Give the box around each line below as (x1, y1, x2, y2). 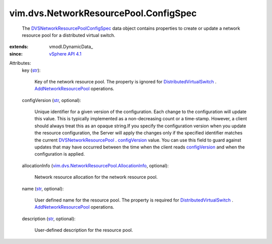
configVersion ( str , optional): (22, 97, 82, 103)
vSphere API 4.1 (49, 51, 82, 57)
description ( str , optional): (22, 215, 76, 222)
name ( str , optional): (22, 185, 64, 191)
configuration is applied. (34, 151, 85, 157)
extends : (9, 43, 29, 50)
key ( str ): (22, 67, 41, 73)
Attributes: (9, 60, 31, 66)
